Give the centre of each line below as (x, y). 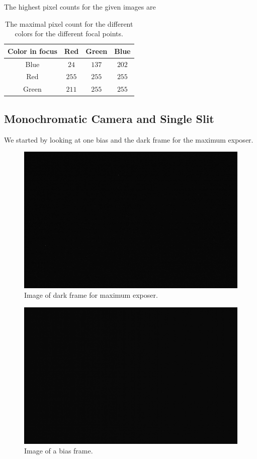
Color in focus (32, 51)
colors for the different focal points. (69, 34)
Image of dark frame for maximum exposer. (91, 295)
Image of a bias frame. (59, 451)
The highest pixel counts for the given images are (80, 7)
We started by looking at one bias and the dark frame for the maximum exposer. (129, 139)
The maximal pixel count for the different (69, 23)
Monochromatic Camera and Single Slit (109, 118)
